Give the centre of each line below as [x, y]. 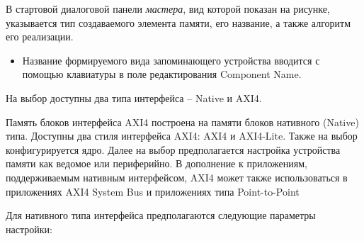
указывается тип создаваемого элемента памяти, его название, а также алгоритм [178, 22]
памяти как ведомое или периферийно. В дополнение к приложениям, [157, 163]
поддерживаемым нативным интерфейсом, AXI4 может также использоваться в [177, 177]
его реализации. [40, 37]
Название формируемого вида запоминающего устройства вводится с [171, 60]
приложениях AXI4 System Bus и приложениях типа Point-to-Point [153, 191]
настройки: [29, 229]
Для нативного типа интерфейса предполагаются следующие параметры [161, 215]
